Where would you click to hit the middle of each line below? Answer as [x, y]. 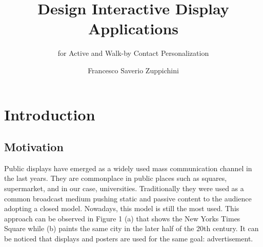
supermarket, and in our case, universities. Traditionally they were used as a [124, 188]
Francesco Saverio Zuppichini [133, 70]
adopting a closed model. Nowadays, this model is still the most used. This [122, 208]
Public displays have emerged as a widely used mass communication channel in [128, 168]
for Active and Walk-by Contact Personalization [133, 53]
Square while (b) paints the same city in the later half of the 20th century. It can [131, 228]
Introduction [50, 114]
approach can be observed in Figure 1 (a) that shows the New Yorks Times [122, 218]
